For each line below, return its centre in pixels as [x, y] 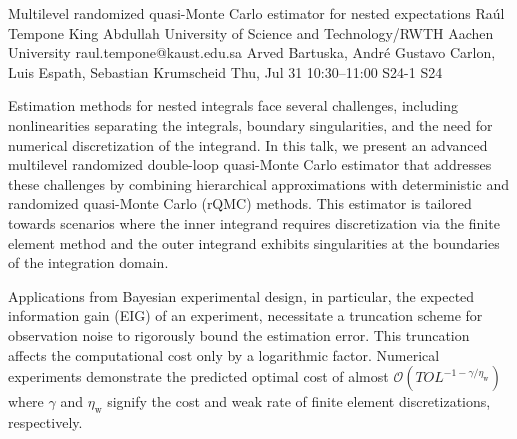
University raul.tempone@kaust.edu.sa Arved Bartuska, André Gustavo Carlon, [252, 52]
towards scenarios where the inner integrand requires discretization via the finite [254, 222]
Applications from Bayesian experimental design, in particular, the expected [241, 295]
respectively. [45, 421]
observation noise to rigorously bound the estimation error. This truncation [239, 334]
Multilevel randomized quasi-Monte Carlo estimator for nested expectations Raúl [256, 13]
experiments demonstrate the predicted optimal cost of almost [198, 376]
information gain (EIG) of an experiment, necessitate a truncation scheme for [245, 315]
